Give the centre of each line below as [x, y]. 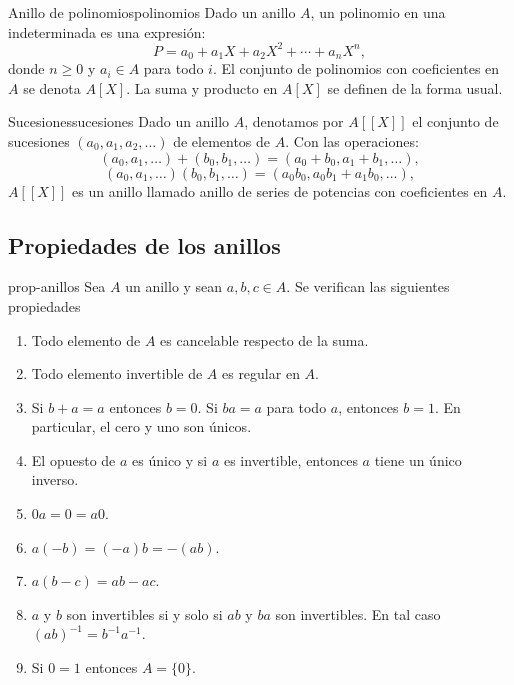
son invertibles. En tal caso [358, 613]
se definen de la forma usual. [415, 87]
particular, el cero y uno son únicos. [141, 426]
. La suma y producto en [202, 87]
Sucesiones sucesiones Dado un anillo [119, 121]
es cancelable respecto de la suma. [264, 339]
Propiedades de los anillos [144, 244]
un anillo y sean [174, 286]
